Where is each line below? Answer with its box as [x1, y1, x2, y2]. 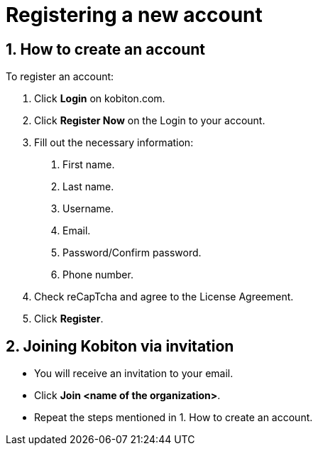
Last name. [62, 180, 114, 193]
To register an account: [6, 70, 114, 83]
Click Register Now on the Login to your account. [34, 114, 265, 127]
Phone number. [62, 268, 133, 281]
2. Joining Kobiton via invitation [6, 337, 234, 355]
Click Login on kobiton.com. [34, 92, 165, 105]
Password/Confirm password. [62, 246, 202, 259]
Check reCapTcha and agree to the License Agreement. [34, 290, 294, 303]
